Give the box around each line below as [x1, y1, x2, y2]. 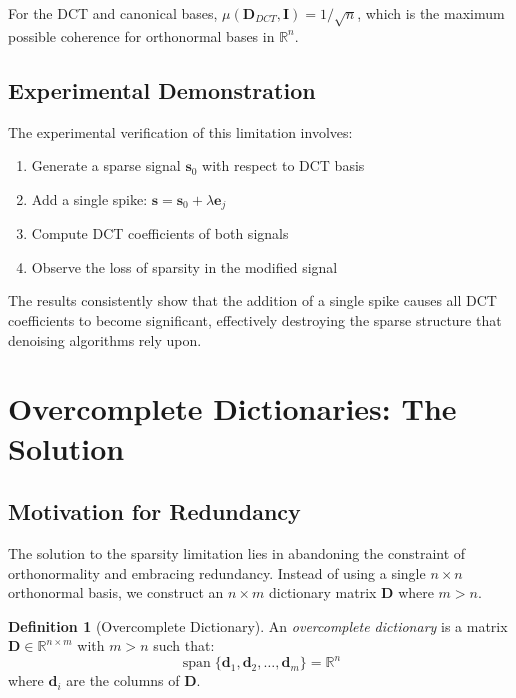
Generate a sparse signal [31, 155, 181, 176]
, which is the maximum [357, 3, 505, 23]
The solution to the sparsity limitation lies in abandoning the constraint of [8, 542, 466, 563]
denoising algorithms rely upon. [8, 329, 202, 350]
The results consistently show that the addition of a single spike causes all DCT [8, 290, 497, 311]
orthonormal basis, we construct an [8, 582, 224, 603]
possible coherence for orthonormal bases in [8, 25, 275, 46]
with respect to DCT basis [202, 155, 365, 176]
